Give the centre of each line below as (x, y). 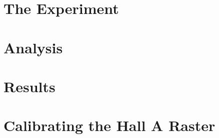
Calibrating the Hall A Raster (109, 125)
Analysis (33, 47)
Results (29, 86)
